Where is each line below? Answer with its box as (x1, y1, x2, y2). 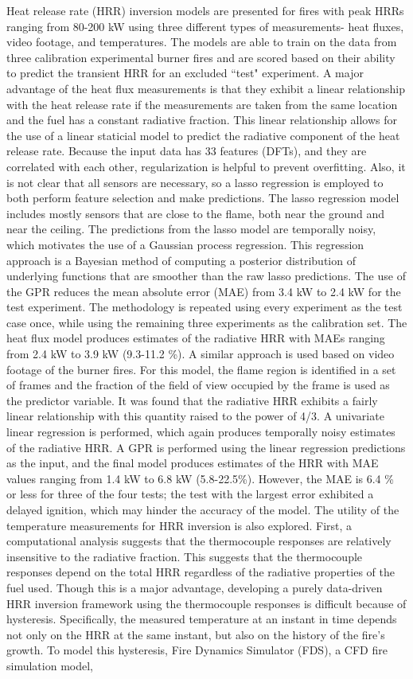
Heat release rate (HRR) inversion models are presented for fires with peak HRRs (6, 2, 404, 18)
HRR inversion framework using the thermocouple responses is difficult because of (6, 595, 407, 611)
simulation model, (6, 657, 93, 673)
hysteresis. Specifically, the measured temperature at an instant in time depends (6, 611, 397, 627)
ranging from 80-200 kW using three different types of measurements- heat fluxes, (6, 18, 404, 34)
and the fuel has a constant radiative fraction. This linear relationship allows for (6, 111, 398, 128)
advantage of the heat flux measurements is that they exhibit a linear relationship (6, 80, 405, 96)
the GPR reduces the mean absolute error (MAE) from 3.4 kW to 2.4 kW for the (6, 283, 401, 299)
